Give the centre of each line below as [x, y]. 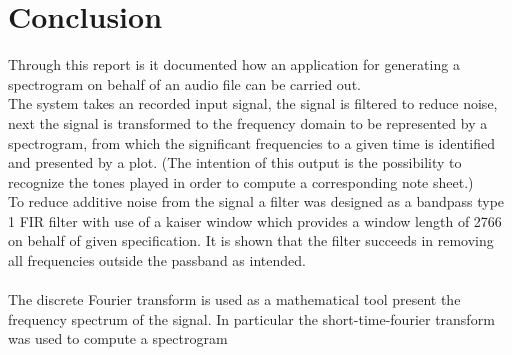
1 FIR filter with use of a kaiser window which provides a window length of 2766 [255, 220]
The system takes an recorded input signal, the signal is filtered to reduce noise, [253, 103]
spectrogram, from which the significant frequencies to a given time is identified [251, 142]
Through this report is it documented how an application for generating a [234, 64]
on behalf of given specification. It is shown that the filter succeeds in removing [251, 240]
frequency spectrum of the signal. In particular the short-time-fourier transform [251, 318]
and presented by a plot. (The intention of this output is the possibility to [235, 162]
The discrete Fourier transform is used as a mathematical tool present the [234, 299]
